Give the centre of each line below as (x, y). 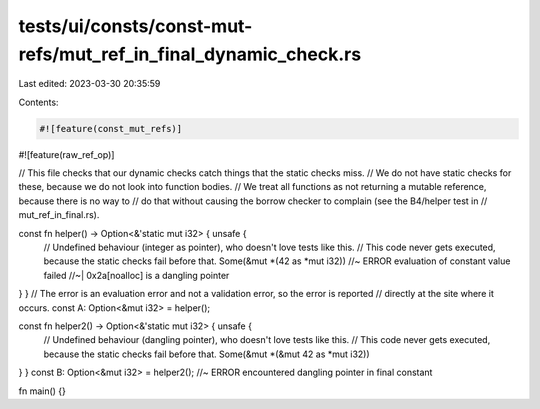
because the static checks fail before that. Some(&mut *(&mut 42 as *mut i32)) (206, 354)
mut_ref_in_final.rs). (59, 215)
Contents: (38, 102)
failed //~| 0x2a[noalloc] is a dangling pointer (136, 275)
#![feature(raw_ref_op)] (66, 154)
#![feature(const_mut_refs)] (111, 128)
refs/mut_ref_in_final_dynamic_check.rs (190, 54)
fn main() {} (42, 391)
